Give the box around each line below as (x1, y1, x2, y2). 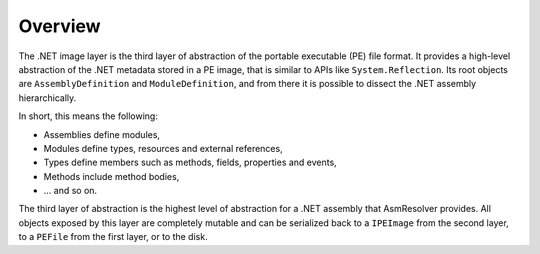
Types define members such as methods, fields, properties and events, (43, 156, 337, 169)
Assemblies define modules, (43, 128, 160, 140)
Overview (18, 15, 101, 37)
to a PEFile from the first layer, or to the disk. (18, 231, 209, 243)
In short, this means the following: (18, 110, 159, 122)
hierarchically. (18, 91, 77, 104)
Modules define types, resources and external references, (43, 142, 284, 154)
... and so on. (43, 185, 98, 197)
